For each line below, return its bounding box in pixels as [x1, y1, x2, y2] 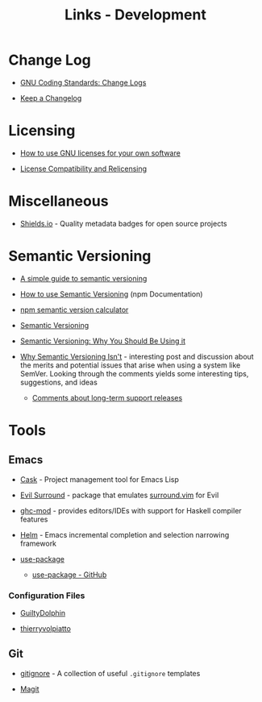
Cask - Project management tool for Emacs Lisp [19, 474, 180, 484]
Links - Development [64, 6, 207, 24]
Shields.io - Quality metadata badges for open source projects [19, 218, 227, 228]
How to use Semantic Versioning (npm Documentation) [19, 289, 203, 299]
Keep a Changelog [19, 93, 82, 102]
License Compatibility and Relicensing [19, 164, 148, 173]
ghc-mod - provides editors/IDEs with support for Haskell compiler [19, 505, 242, 515]
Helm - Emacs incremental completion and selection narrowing [19, 530, 230, 539]
